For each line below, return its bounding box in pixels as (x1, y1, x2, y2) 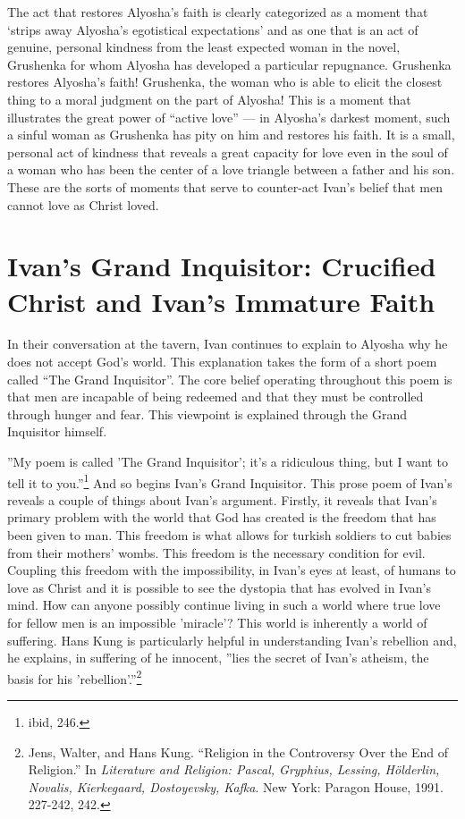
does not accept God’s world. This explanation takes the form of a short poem (7, 352, 437, 371)
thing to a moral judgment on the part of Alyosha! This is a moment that (7, 89, 411, 108)
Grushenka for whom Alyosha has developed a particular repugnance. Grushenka (7, 55, 452, 73)
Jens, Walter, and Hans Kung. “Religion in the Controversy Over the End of (28, 742, 449, 761)
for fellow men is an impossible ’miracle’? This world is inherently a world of (7, 613, 427, 631)
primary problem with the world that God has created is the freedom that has (7, 508, 436, 527)
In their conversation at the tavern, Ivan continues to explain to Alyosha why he (7, 334, 448, 353)
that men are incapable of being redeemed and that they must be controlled (7, 387, 424, 406)
